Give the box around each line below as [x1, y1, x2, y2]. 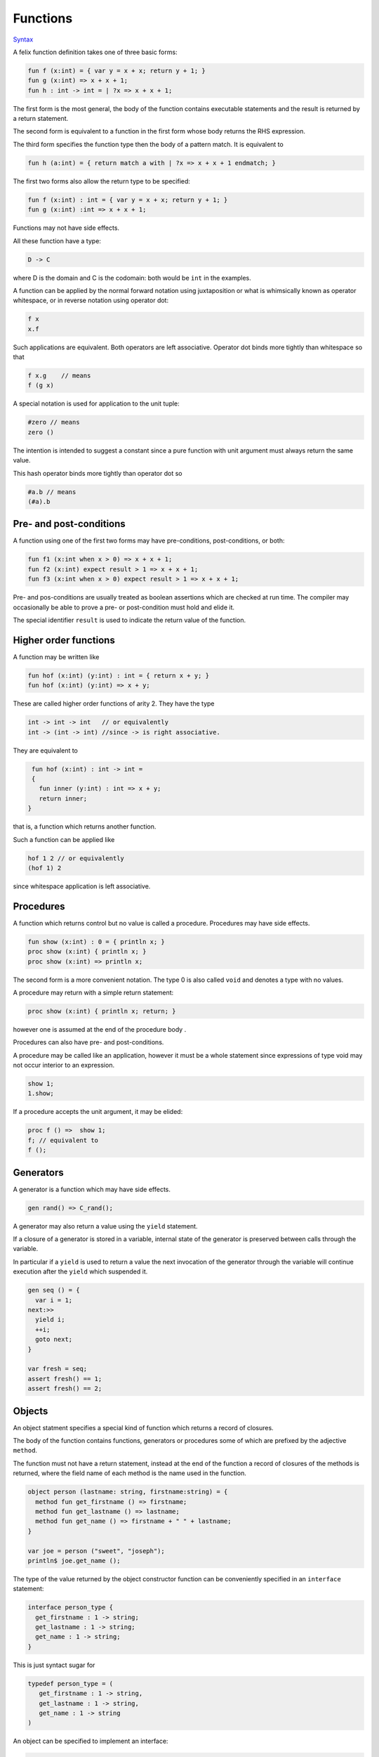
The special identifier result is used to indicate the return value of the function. [13, 616, 246, 624]
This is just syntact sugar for [13, 1661, 95, 1669]
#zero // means [27, 418, 80, 427]
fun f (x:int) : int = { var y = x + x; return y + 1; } [27, 195, 228, 204]
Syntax [13, 35, 34, 44]
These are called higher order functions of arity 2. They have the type [13, 699, 215, 708]
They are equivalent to [13, 746, 79, 755]
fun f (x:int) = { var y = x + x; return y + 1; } [27, 67, 206, 74]
